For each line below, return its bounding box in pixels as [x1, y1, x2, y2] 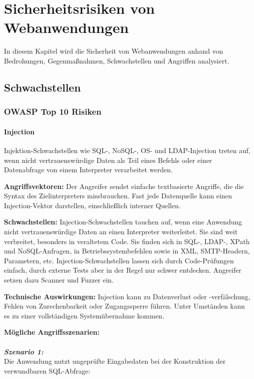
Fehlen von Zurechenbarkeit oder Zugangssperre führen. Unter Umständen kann [4, 301, 245, 311]
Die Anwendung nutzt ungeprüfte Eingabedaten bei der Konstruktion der [4, 356, 226, 366]
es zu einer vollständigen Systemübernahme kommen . [4, 310, 164, 320]
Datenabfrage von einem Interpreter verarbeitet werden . [4, 164, 173, 175]
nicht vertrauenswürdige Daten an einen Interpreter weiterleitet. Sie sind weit [4, 226, 238, 237]
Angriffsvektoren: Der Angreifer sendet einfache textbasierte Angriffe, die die [4, 181, 244, 191]
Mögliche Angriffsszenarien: [4, 327, 100, 337]
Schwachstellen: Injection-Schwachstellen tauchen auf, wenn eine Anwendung [4, 217, 242, 227]
